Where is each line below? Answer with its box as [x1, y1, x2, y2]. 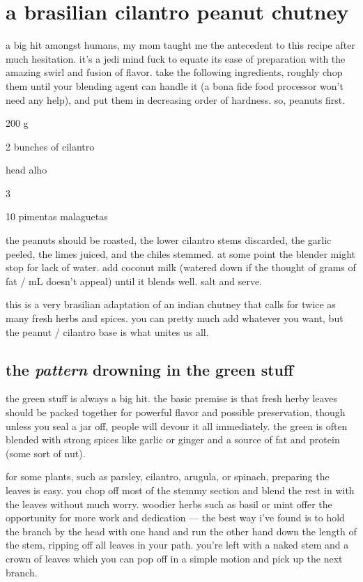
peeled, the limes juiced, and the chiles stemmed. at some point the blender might [6, 246, 355, 261]
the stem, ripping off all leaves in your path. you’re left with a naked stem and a [6, 537, 349, 552]
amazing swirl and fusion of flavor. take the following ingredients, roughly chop [6, 65, 343, 79]
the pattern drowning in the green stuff [6, 358, 294, 380]
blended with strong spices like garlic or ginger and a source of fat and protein [6, 432, 340, 447]
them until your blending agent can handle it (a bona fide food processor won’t [6, 78, 343, 93]
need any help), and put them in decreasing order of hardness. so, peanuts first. [6, 92, 346, 107]
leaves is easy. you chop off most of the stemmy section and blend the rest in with [6, 482, 355, 497]
